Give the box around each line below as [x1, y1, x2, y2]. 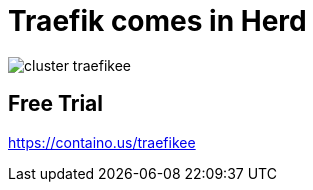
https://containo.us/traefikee [8, 133, 196, 151]
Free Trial [8, 91, 103, 117]
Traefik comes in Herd [8, 4, 307, 38]
